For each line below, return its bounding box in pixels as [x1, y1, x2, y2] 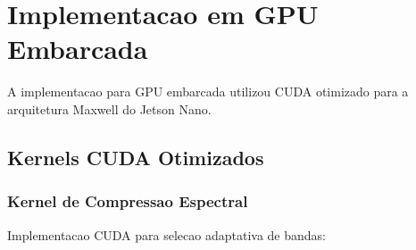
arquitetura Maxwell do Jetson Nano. [7, 99, 212, 118]
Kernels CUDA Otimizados [7, 143, 264, 171]
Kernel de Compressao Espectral [7, 190, 248, 212]
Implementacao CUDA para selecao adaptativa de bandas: [7, 225, 326, 244]
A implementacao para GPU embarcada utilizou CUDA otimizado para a [7, 82, 409, 101]
